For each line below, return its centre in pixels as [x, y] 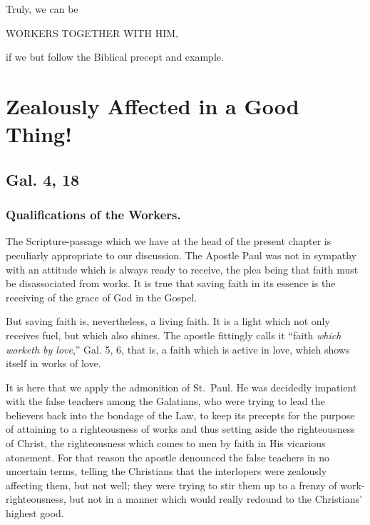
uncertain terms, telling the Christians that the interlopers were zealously [166, 471]
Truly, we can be [42, 9]
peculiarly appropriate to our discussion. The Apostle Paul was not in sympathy [181, 255]
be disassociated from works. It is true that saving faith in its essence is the [171, 283]
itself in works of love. [53, 363]
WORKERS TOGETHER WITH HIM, [92, 32]
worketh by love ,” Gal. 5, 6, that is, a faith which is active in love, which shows [178, 349]
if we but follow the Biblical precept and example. [115, 57]
